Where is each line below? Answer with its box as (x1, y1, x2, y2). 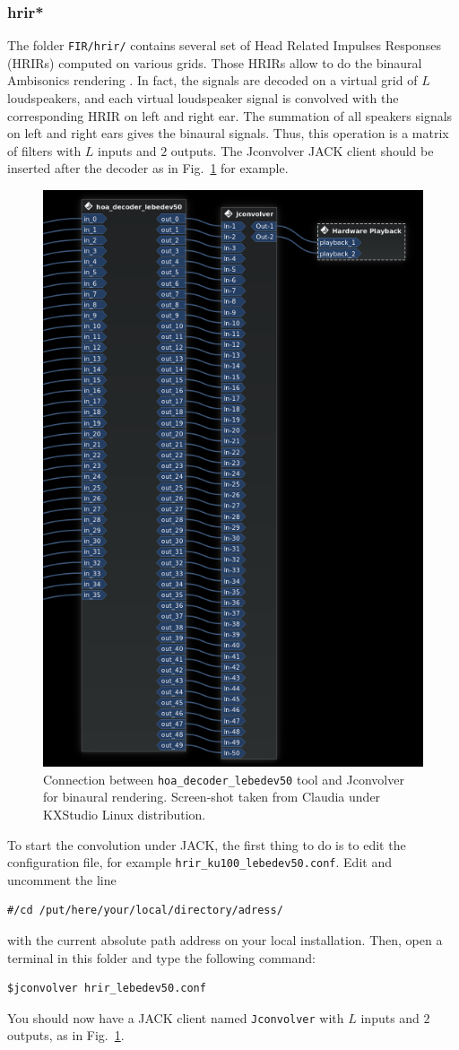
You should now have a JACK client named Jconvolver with (7, 1008, 344, 1027)
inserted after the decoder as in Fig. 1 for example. (7, 159, 289, 178)
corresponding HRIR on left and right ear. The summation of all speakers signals (7, 106, 453, 125)
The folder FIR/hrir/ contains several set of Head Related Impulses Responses (7, 36, 441, 55)
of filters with (7, 141, 82, 160)
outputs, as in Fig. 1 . (7, 1026, 125, 1045)
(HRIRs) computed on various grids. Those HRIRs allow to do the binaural (7, 53, 422, 72)
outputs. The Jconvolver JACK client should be (170, 141, 434, 160)
